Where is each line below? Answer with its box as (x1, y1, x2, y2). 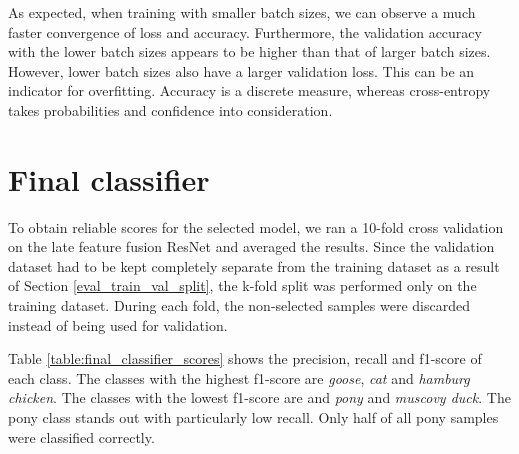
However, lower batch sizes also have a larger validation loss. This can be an (8, 60, 475, 81)
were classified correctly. (8, 426, 155, 447)
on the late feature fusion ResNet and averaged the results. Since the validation (8, 236, 495, 257)
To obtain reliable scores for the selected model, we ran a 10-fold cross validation (8, 216, 504, 237)
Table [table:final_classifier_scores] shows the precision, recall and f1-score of (8, 348, 482, 369)
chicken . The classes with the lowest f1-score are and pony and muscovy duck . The (8, 387, 511, 408)
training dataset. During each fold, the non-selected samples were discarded (8, 295, 470, 316)
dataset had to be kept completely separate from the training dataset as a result (8, 255, 500, 276)
